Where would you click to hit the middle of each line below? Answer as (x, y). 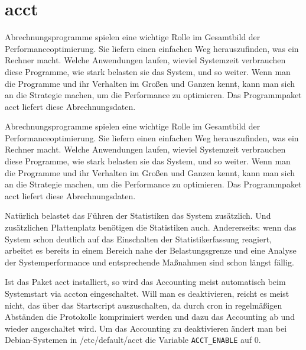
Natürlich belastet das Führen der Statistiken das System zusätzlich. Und (138, 215)
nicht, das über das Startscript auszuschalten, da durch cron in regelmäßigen (144, 305)
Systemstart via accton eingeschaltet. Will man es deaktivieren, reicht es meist (147, 293)
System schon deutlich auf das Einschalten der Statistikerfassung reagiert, (139, 239)
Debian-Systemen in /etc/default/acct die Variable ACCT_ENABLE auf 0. (133, 340)
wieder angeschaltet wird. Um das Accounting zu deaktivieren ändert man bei (146, 328)
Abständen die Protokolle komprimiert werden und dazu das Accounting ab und (150, 317)
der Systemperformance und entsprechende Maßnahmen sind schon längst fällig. (149, 262)
